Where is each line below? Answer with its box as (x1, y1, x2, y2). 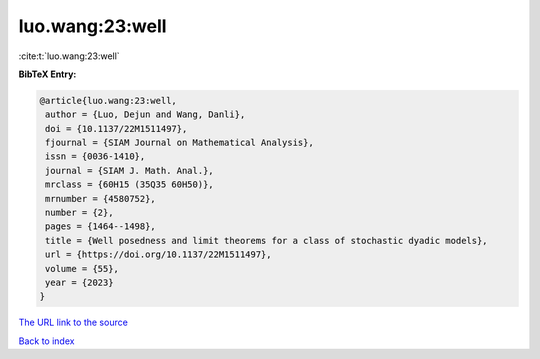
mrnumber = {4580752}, (45, 193, 157, 204)
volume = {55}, (45, 263, 120, 274)
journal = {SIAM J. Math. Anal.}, (45, 165, 214, 176)
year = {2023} (45, 277, 114, 288)
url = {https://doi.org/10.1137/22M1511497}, (45, 249, 272, 260)
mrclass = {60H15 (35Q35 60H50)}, (45, 179, 214, 190)
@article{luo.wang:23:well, (39, 95, 177, 106)
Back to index (18, 335, 75, 347)
